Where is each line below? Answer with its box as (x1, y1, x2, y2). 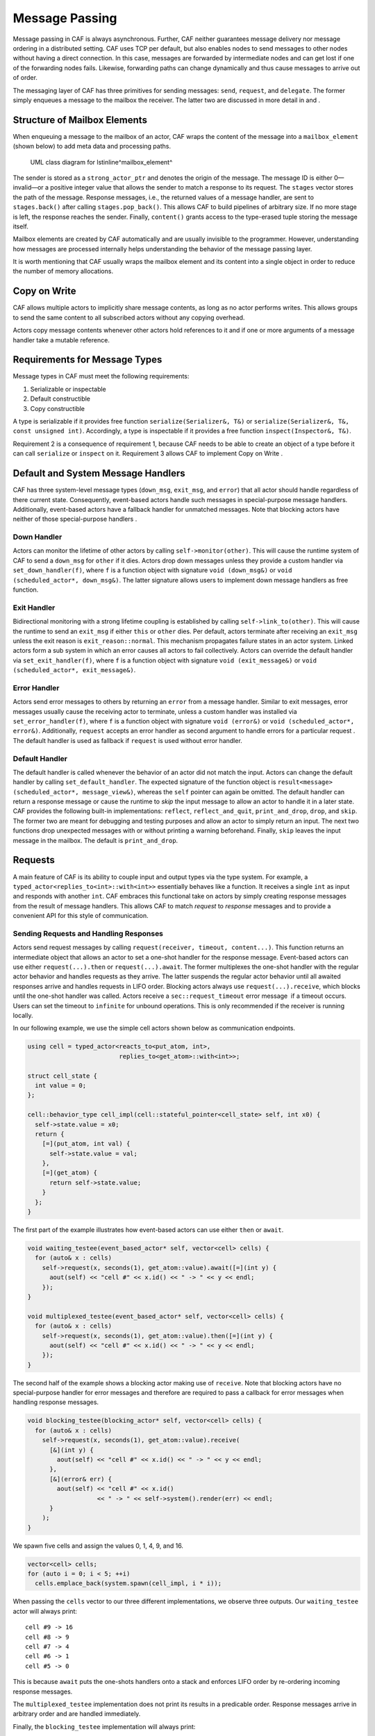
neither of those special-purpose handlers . (12, 515, 137, 524)
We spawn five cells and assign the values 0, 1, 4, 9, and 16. (12, 1542, 184, 1550)
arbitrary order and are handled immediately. (12, 1710, 141, 1718)
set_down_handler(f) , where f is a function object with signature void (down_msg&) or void (12, 566, 292, 574)
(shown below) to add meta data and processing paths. (12, 142, 172, 151)
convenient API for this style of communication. (12, 912, 149, 920)
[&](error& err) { (49, 1475, 112, 1483)
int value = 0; (35, 1081, 87, 1090)
